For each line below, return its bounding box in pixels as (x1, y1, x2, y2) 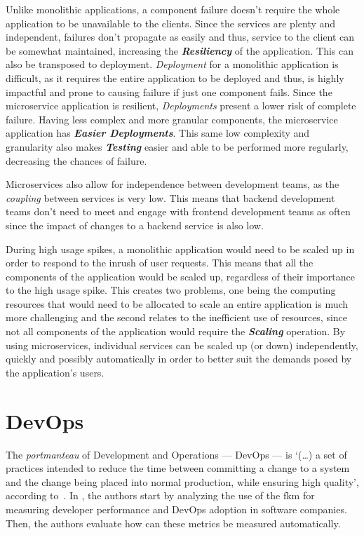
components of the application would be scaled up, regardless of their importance (6, 269, 355, 283)
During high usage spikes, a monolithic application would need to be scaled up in (6, 241, 355, 256)
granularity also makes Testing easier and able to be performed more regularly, (6, 139, 349, 154)
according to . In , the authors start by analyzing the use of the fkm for (6, 488, 315, 503)
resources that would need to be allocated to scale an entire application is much (6, 296, 349, 311)
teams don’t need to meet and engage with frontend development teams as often (6, 204, 351, 219)
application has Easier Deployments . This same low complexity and (6, 126, 310, 140)
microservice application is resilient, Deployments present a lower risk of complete (6, 98, 356, 113)
